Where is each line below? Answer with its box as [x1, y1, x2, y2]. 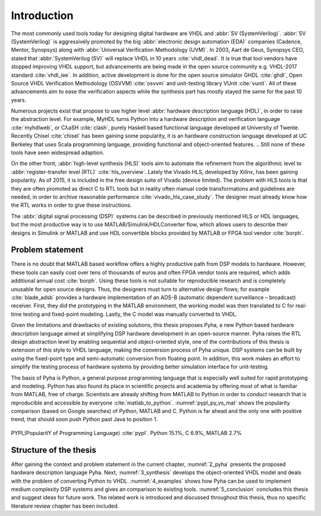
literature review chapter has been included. [11, 502, 119, 509]
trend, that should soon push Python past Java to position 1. [11, 416, 158, 423]
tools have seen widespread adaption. [11, 149, 105, 156]
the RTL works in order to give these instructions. [11, 201, 132, 209]
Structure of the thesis [11, 444, 96, 455]
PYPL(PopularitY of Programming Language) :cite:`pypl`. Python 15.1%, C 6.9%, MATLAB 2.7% [11, 429, 242, 436]
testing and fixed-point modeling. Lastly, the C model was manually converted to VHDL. [23, 310, 238, 318]
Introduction [11, 9, 74, 22]
